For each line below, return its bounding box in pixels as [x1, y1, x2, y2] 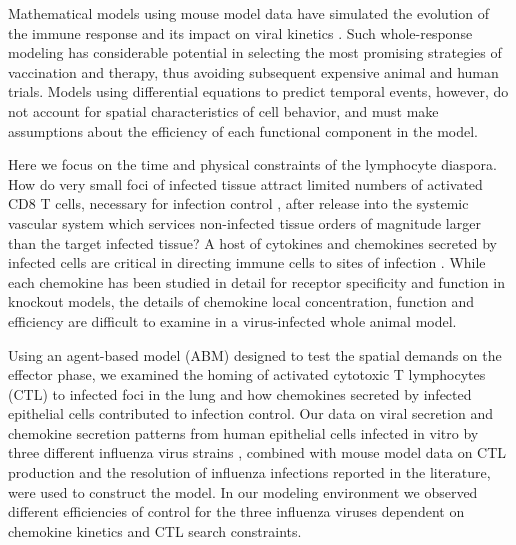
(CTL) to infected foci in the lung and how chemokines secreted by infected [8, 383, 472, 404]
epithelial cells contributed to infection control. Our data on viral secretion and [8, 403, 493, 424]
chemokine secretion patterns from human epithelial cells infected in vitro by [8, 422, 479, 443]
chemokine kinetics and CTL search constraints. [8, 520, 302, 541]
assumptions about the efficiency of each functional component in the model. [8, 120, 479, 141]
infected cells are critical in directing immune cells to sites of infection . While [8, 252, 486, 273]
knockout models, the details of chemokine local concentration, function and [8, 291, 475, 312]
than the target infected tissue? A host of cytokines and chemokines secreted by [8, 232, 497, 253]
